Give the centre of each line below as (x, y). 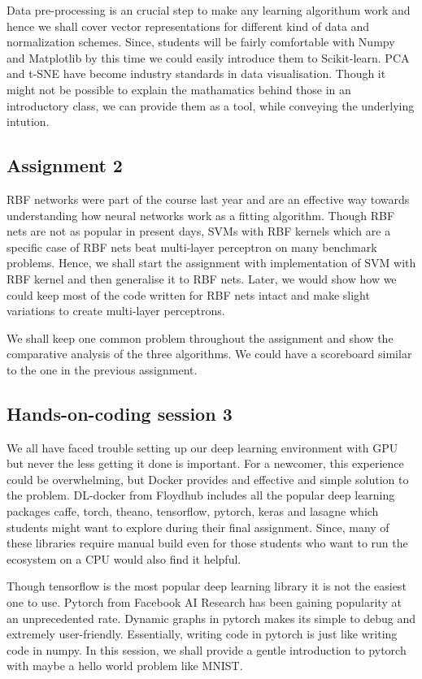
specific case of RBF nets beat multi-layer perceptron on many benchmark (192, 247)
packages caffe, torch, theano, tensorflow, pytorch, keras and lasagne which (193, 511)
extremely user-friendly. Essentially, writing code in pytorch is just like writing (202, 634)
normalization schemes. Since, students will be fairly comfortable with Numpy (201, 42)
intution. (28, 121)
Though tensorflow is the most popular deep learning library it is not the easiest (207, 586)
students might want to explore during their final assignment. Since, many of (198, 527)
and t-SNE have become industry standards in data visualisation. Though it (196, 74)
